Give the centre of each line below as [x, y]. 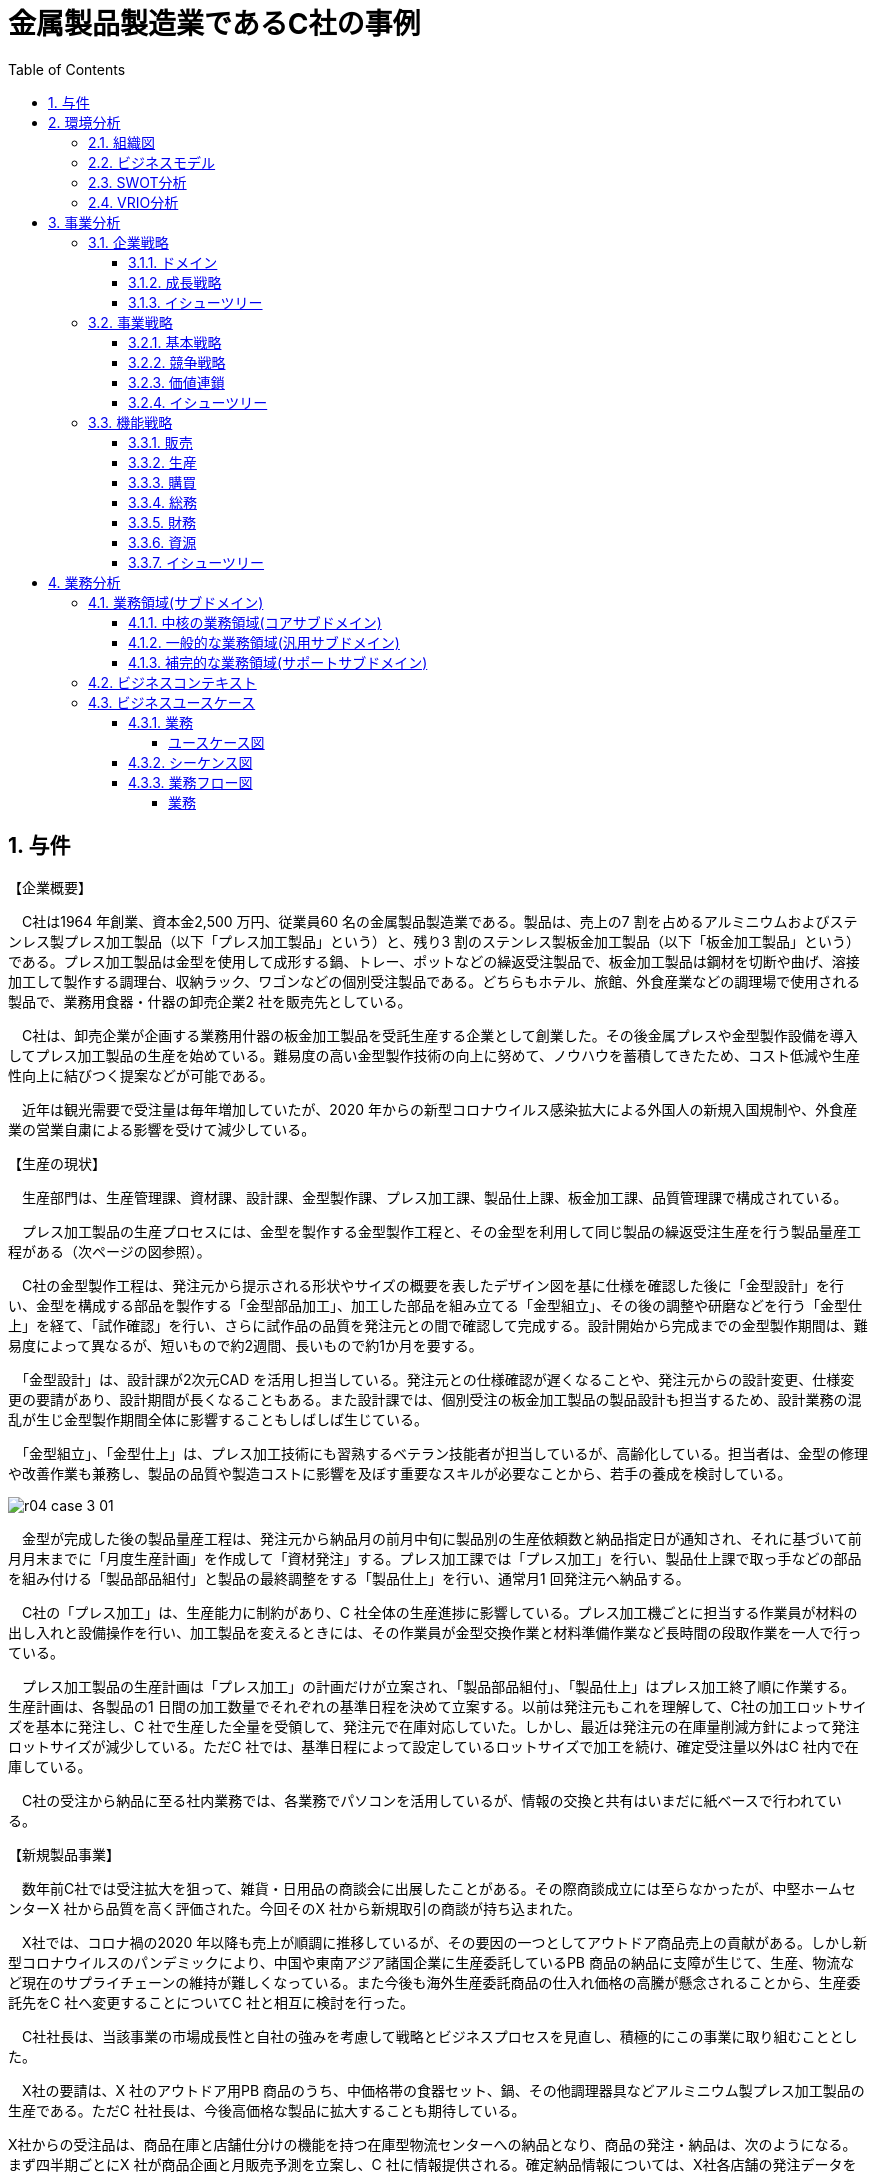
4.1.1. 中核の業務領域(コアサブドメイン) [255, 622]
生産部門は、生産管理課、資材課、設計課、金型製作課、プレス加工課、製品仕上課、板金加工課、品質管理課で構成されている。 [434, 1197]
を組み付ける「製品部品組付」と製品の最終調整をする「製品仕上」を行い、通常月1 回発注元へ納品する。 [349, 1578]
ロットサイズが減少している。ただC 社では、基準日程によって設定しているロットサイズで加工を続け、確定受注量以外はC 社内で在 [433, 1746]
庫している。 [50, 1766]
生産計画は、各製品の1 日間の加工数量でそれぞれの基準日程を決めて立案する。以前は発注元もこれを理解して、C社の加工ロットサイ [437, 1706]
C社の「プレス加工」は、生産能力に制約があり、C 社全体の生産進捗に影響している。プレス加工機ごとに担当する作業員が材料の [439, 1612]
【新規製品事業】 [64, 1854]
